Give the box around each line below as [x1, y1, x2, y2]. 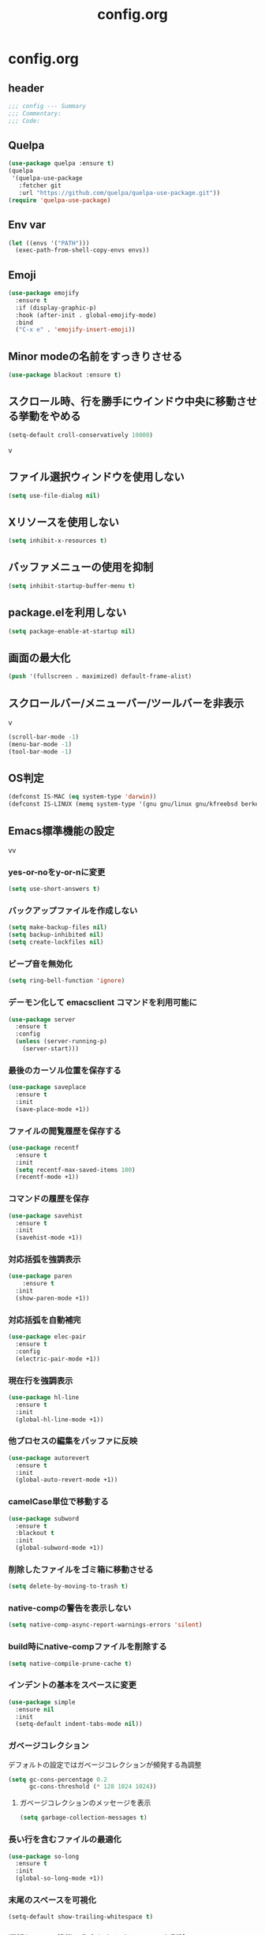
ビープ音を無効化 [8, 958, 73, 969]
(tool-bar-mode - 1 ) [8, 747, 73, 755]
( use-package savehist [8, 1211, 83, 1220]
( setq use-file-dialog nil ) [8, 492, 101, 500]
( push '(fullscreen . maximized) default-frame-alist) [8, 672, 192, 680]
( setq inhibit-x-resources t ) [8, 537, 108, 545]
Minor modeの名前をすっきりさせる [8, 350, 183, 363]
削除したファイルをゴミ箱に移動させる [8, 1564, 154, 1575]
